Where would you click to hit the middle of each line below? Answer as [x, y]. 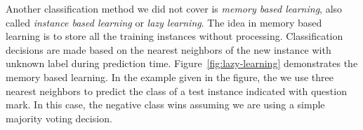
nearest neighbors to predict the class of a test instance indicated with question [176, 91]
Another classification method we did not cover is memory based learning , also [174, 8]
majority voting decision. [59, 118]
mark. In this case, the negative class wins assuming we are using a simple [165, 104]
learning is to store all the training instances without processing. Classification [174, 36]
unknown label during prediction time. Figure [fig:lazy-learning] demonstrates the [182, 63]
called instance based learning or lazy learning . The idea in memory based [164, 22]
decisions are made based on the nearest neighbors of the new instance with [169, 49]
